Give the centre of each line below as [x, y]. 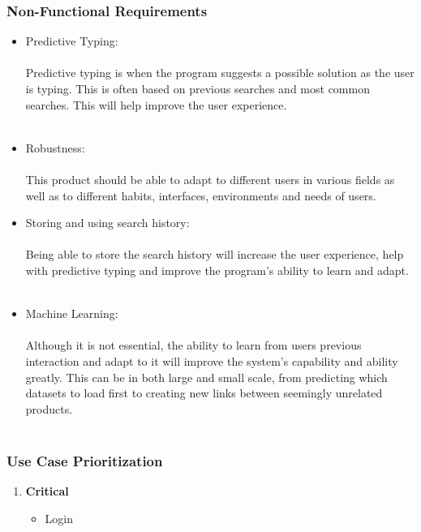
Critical [47, 491]
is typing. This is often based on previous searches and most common [198, 88]
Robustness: [55, 147]
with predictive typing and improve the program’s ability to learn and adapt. [217, 270]
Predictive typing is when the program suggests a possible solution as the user [220, 73]
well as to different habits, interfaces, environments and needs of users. [201, 195]
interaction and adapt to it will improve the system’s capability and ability [212, 360]
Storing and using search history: [107, 223]
